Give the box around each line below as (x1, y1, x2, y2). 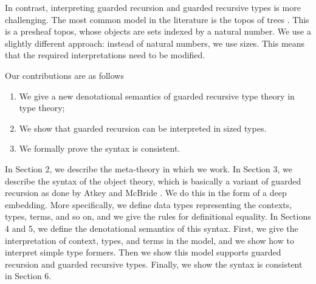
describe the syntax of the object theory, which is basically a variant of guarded (5, 174, 301, 187)
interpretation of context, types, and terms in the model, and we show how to (5, 234, 294, 246)
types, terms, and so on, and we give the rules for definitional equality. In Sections (5, 210, 311, 223)
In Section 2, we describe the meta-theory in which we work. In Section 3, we (5, 162, 293, 175)
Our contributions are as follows (5, 69, 124, 81)
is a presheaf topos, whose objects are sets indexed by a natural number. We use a (5, 25, 311, 38)
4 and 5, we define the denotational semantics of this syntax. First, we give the (5, 221, 298, 234)
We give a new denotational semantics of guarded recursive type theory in (19, 89, 295, 102)
